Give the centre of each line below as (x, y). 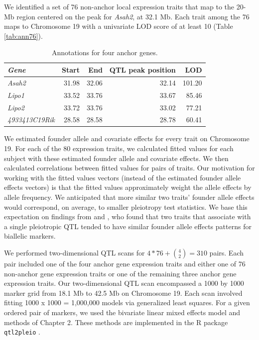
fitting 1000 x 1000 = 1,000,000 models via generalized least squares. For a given (127, 302)
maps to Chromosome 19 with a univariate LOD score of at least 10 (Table (119, 26)
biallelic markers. (30, 236)
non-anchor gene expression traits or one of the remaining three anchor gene (120, 273)
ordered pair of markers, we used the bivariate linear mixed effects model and (122, 312)
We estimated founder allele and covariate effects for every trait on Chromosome (127, 138)
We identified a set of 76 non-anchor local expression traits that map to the (119, 6)
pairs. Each (226, 252)
